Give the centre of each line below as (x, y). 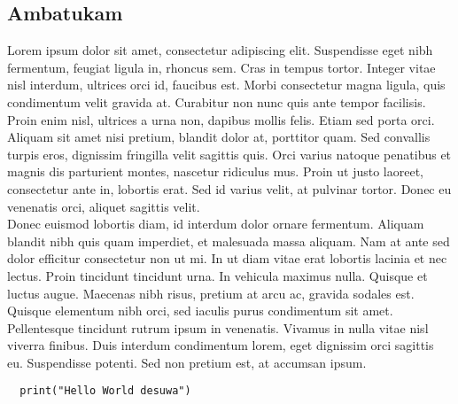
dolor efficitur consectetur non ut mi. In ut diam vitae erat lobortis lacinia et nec (227, 258)
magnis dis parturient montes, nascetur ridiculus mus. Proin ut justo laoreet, (215, 171)
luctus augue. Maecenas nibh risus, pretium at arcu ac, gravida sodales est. (211, 293)
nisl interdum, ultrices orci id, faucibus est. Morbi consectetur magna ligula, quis (226, 85)
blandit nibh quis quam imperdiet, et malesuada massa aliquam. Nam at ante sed (229, 241)
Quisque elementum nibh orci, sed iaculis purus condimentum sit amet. (200, 311)
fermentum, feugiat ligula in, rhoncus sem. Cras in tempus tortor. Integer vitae (221, 67)
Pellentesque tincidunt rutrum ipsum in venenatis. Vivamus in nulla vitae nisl (218, 327)
